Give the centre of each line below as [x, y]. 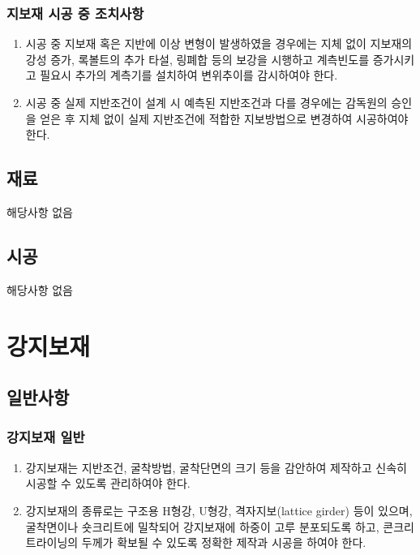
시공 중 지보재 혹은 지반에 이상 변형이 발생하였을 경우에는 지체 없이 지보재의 [219, 43]
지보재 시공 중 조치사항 [75, 13]
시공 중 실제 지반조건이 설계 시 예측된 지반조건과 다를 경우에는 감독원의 [206, 102]
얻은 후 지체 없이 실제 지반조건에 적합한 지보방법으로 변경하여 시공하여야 [224, 118]
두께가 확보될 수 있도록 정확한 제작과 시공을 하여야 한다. [224, 542]
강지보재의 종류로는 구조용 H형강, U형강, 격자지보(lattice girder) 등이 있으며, [219, 510]
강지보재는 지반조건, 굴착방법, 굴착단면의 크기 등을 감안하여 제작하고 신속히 [216, 467]
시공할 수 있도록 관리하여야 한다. [108, 483]
